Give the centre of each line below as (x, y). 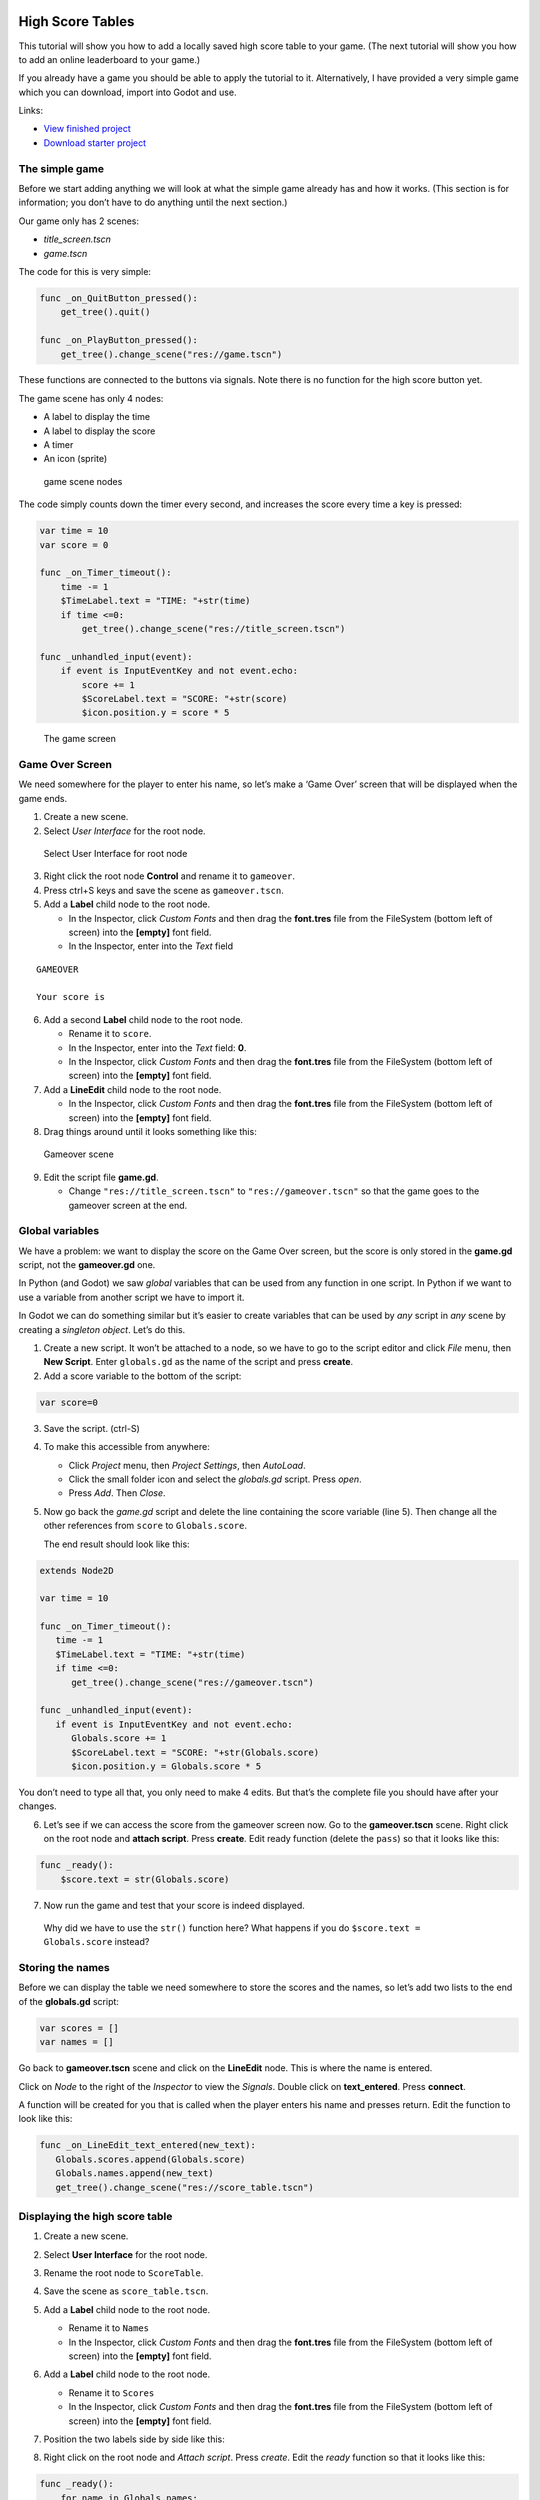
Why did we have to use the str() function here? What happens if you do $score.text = (232, 1927)
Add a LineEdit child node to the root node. (132, 1089)
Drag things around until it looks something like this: (150, 1131)
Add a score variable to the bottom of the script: (142, 1376)
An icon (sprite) (75, 459)
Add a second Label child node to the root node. (143, 1019)
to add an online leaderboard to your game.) (109, 59)
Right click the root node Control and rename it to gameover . (169, 876)
